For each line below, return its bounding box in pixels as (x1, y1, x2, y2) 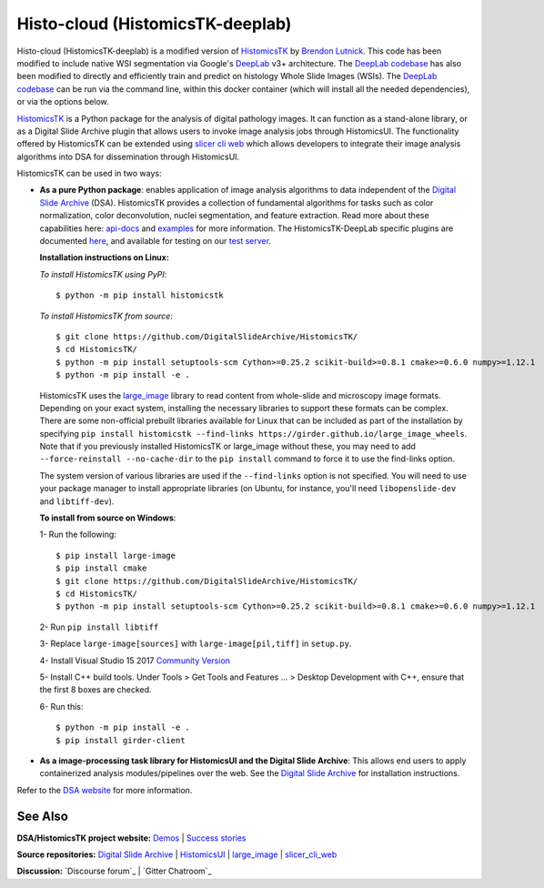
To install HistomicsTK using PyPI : (39, 268, 167, 279)
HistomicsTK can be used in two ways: (16, 168, 162, 179)
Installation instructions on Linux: (39, 252, 170, 263)
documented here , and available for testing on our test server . (39, 236, 272, 247)
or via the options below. (16, 96, 109, 107)
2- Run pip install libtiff (39, 621, 159, 632)
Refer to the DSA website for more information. (16, 784, 193, 795)
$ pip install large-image (55, 550, 176, 560)
